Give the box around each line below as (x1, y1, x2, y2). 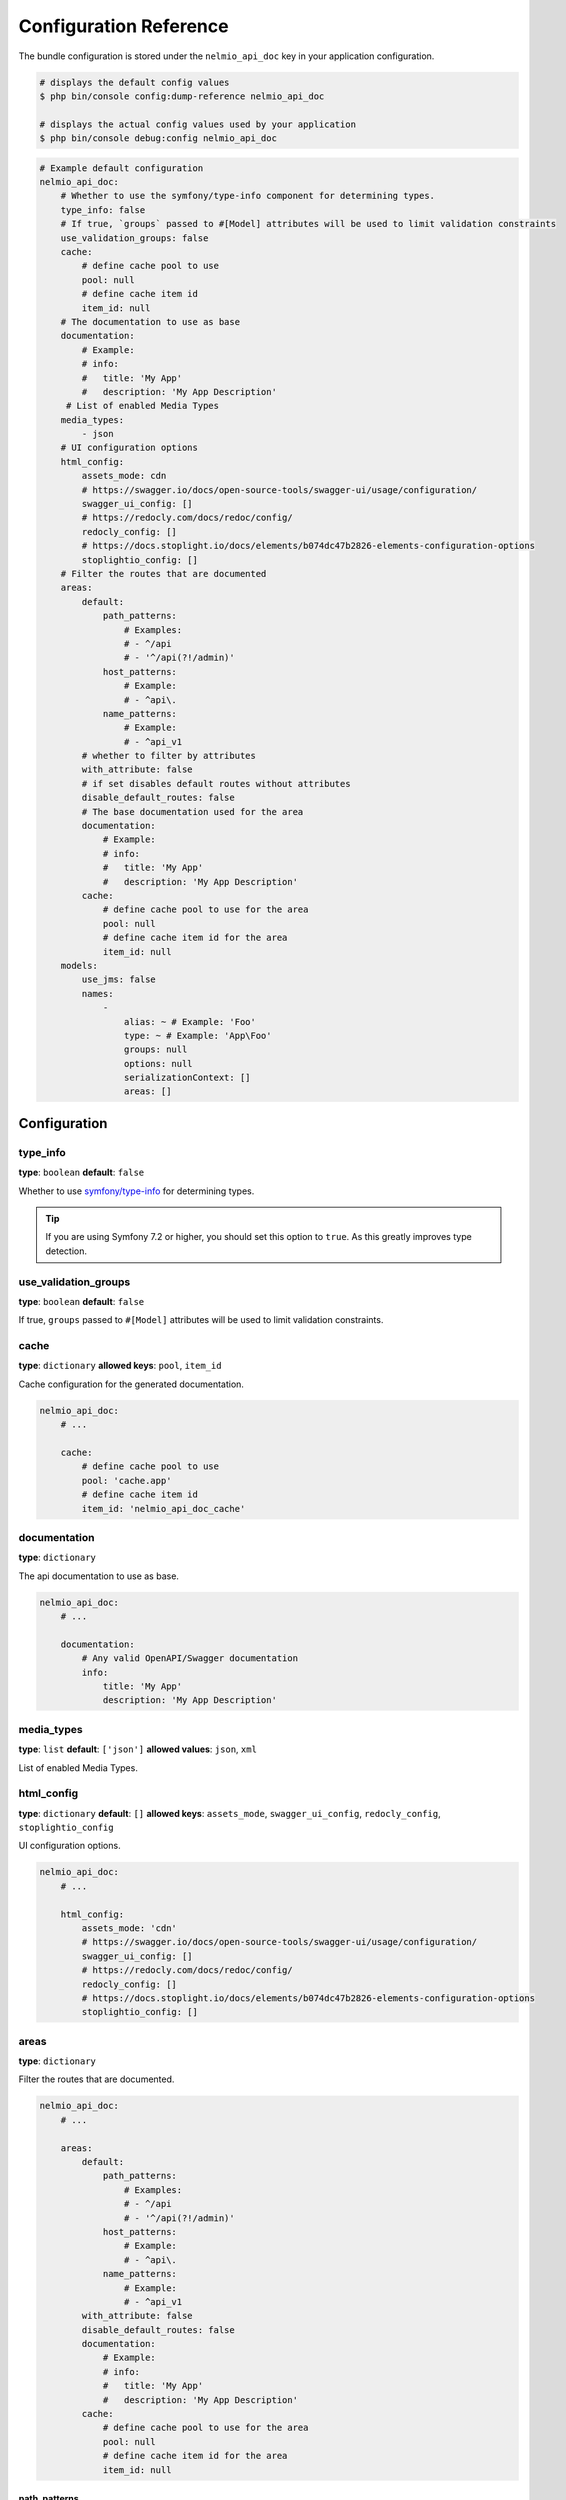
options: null (123, 1058, 194, 1069)
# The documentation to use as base (60, 316, 240, 327)
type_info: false (60, 204, 146, 215)
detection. (45, 1245, 88, 1257)
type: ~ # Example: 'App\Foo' (123, 1030, 272, 1041)
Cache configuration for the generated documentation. (18, 1378, 245, 1390)
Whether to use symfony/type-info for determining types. (18, 1185, 255, 1197)
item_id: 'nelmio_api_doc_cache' (81, 1503, 246, 1514)
